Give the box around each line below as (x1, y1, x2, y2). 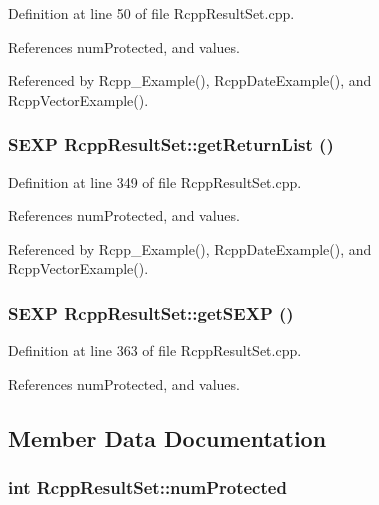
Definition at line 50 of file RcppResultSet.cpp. (8, 3, 295, 23)
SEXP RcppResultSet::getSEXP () (8, 300, 294, 325)
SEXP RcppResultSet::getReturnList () (8, 132, 334, 157)
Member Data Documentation (8, 422, 327, 453)
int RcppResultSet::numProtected (8, 475, 287, 500)
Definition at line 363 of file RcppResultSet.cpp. (8, 340, 302, 361)
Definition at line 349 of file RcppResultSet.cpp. (8, 171, 302, 192)
